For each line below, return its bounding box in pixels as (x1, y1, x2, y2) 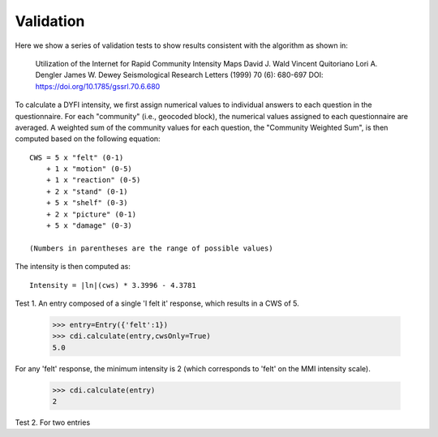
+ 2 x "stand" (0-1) (45, 186, 128, 196)
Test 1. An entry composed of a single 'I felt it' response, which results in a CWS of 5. (15, 298, 299, 308)
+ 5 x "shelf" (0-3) (45, 199, 128, 208)
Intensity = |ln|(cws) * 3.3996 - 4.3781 (29, 281, 196, 289)
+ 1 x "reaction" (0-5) (45, 175, 141, 185)
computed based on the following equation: (15, 134, 161, 144)
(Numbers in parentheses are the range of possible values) (29, 243, 273, 253)
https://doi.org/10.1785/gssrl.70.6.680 (35, 81, 161, 91)
